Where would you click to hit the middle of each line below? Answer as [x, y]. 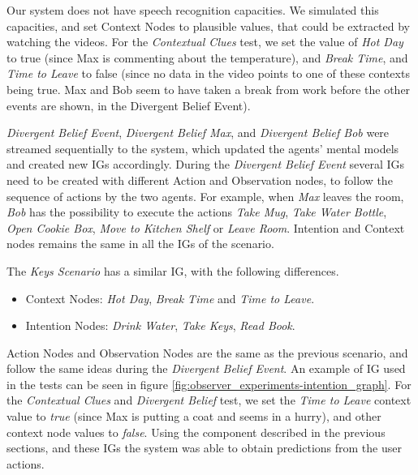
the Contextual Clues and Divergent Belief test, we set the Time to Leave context [209, 400]
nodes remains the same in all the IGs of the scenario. [140, 244]
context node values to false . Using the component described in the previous [196, 432]
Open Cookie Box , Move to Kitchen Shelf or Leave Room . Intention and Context [206, 227]
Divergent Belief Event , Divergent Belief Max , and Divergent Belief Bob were [198, 133]
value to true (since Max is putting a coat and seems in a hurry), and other [194, 416]
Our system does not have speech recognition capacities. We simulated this [193, 10]
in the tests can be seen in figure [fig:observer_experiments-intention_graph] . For [209, 384]
